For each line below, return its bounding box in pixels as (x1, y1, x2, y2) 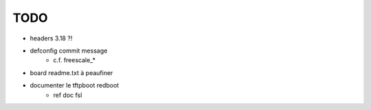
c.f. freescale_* (53, 56, 96, 64)
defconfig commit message (30, 46, 108, 55)
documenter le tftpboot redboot (30, 81, 120, 90)
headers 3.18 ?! (30, 34, 73, 42)
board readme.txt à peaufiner (30, 68, 113, 77)
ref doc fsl (53, 91, 82, 99)
